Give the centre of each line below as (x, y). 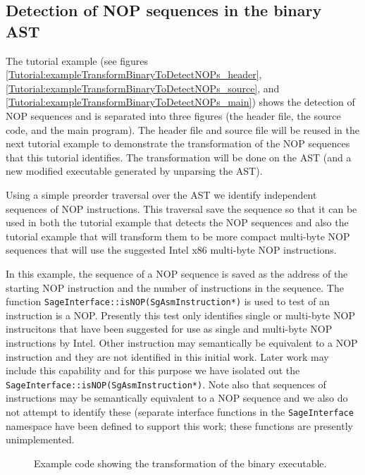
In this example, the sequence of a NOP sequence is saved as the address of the (177, 273)
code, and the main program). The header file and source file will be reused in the (183, 129)
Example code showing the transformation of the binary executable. (180, 463)
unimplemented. (40, 439)
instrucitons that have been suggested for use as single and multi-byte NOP (169, 329)
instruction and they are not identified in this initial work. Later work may (167, 356)
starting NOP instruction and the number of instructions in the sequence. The (175, 287)
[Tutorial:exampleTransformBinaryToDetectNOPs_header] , (134, 74)
